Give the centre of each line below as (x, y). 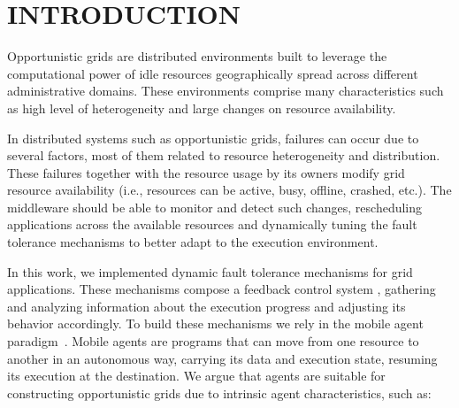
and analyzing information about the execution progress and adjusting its (207, 306)
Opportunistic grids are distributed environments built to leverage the (197, 56)
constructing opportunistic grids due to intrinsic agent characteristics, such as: (219, 393)
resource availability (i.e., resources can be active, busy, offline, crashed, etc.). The (229, 190)
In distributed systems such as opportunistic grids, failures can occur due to (213, 138)
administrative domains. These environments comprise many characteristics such (226, 91)
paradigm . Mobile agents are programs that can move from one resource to (213, 341)
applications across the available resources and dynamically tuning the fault (212, 224)
